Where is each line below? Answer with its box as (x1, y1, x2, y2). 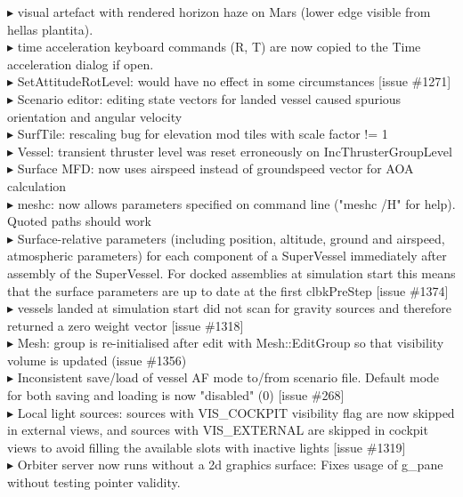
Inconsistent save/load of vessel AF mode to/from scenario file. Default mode (17, 368, 440, 387)
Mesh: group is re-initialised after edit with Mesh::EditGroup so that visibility (17, 333, 444, 352)
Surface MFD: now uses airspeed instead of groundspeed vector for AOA (17, 159, 414, 178)
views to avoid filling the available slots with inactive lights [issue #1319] (7, 437, 406, 456)
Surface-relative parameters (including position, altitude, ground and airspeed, (17, 228, 445, 247)
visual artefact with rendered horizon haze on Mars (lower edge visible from (17, 3, 431, 20)
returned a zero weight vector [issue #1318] (7, 316, 244, 334)
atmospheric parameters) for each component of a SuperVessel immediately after (7, 246, 447, 265)
